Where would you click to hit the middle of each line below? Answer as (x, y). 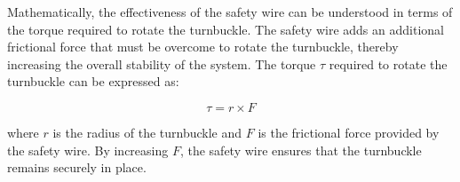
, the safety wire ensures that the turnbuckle (301, 150)
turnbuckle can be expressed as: (93, 81)
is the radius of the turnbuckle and (147, 132)
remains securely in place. (77, 167)
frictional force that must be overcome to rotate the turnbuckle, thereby (203, 47)
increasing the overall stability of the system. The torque (162, 63)
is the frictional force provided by (349, 132)
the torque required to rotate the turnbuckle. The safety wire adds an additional (226, 29)
